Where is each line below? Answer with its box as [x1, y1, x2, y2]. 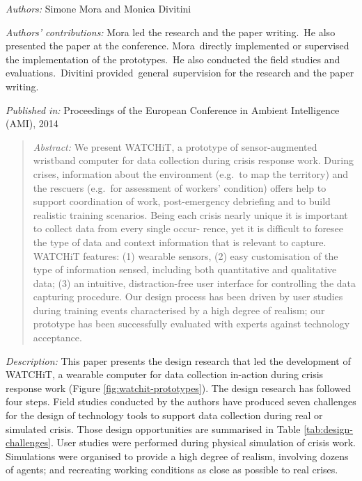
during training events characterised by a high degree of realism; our [33, 302, 325, 317]
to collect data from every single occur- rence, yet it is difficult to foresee [33, 221, 344, 236]
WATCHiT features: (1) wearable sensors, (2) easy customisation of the [33, 248, 338, 263]
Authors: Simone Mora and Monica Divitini [6, 1, 191, 15]
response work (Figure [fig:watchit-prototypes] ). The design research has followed [6, 380, 351, 395]
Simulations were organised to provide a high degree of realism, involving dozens [6, 448, 349, 463]
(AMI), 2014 [6, 116, 58, 131]
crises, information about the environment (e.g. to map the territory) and [33, 166, 349, 181]
